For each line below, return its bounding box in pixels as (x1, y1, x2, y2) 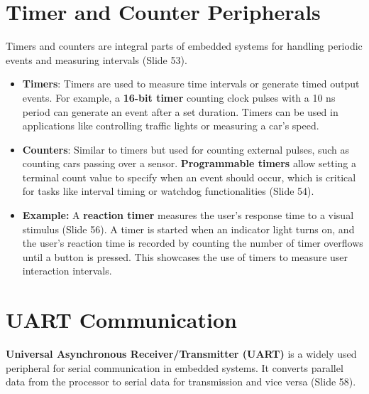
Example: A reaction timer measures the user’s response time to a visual (22, 208, 354, 223)
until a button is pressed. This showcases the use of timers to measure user (22, 249, 348, 264)
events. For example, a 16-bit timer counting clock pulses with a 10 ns (22, 90, 336, 105)
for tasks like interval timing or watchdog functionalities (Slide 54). (22, 183, 314, 198)
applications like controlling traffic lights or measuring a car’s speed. (22, 118, 319, 133)
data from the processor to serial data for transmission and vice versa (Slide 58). (6, 374, 356, 389)
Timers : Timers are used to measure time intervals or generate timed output (22, 76, 360, 91)
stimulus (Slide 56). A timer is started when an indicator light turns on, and (22, 221, 355, 236)
